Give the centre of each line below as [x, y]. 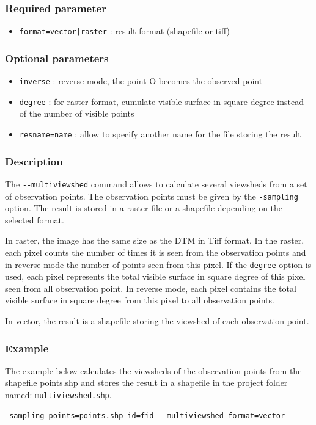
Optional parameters [57, 58]
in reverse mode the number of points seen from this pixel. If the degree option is [158, 264]
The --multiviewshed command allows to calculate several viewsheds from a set [156, 183]
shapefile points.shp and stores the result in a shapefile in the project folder [146, 383]
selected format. [35, 220]
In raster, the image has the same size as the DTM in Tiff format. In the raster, [155, 240]
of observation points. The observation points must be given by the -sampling [152, 196]
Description [34, 161]
